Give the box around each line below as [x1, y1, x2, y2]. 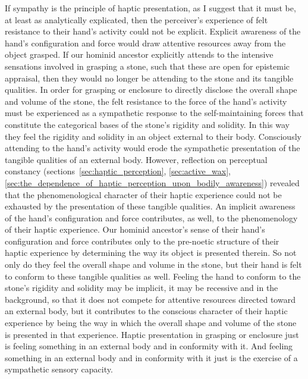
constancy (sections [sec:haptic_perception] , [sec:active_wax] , [5, 165, 231, 177]
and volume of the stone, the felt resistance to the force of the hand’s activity [5, 95, 287, 107]
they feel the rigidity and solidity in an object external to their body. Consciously [5, 130, 301, 142]
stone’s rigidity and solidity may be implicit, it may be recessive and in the [5, 281, 278, 294]
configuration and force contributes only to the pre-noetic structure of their [5, 234, 279, 247]
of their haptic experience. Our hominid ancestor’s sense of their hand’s [5, 223, 265, 236]
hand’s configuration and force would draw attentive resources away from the [5, 36, 286, 49]
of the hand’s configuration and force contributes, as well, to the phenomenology [5, 211, 298, 224]
